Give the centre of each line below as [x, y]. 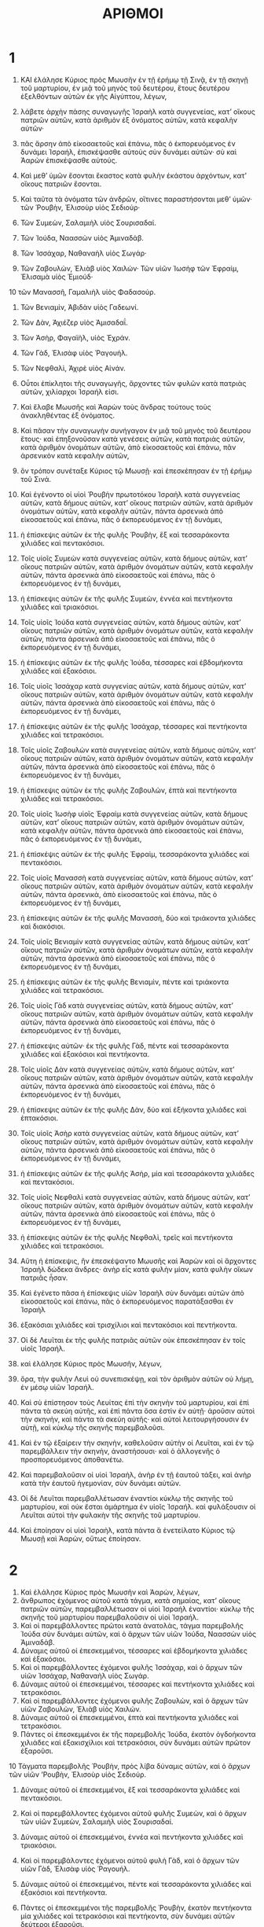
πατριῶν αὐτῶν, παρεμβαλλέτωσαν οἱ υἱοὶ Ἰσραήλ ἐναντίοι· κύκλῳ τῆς [137, 1609]
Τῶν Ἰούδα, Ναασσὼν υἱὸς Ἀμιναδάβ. [82, 237]
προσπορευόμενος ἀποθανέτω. [72, 1459]
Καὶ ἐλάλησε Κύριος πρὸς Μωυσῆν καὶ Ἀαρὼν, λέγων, [110, 1592]
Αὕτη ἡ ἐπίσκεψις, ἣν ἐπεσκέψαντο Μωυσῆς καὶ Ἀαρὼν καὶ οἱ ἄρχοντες [138, 1261]
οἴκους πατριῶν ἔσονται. [61, 184]
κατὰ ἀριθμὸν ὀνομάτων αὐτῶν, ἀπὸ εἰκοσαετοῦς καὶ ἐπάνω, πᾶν [128, 447]
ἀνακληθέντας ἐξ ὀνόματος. [68, 415]
